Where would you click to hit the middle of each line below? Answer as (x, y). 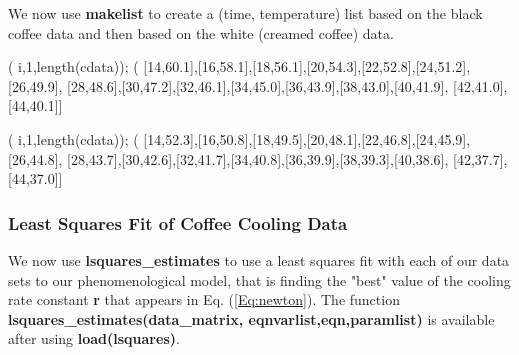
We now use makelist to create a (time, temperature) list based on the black (245, 13)
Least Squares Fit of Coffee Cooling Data (178, 222)
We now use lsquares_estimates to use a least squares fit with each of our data (259, 259)
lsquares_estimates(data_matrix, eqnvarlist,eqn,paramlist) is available (251, 318)
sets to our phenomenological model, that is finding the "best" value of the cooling (259, 279)
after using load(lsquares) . (94, 338)
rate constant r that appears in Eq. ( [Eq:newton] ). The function (204, 299)
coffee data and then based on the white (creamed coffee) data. (201, 32)
